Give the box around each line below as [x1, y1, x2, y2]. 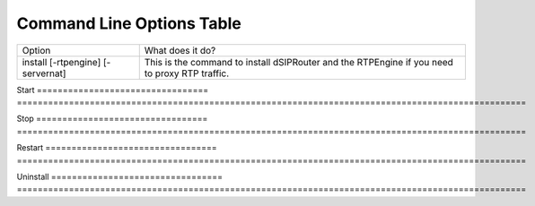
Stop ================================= [16, 113, 208, 124]
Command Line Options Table [16, 13, 241, 33]
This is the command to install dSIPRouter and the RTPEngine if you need [144, 56, 453, 68]
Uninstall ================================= [16, 171, 224, 182]
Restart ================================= [16, 142, 217, 153]
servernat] [22, 67, 66, 80]
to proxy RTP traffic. [144, 67, 230, 80]
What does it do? [144, 44, 216, 56]
